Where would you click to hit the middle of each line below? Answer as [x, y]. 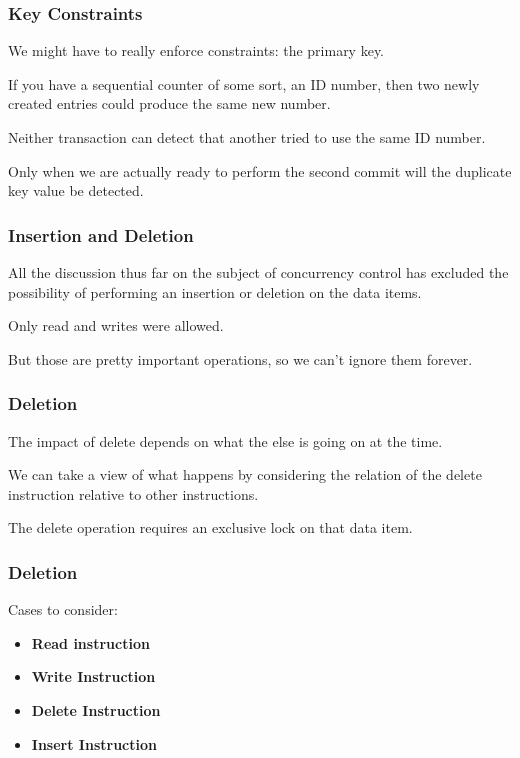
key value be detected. [76, 190]
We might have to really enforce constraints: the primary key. [196, 50]
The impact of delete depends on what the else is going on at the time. [225, 440]
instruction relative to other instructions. [133, 493]
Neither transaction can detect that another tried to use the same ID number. [247, 137]
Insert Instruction [94, 743]
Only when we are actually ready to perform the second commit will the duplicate [260, 170]
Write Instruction [93, 676]
